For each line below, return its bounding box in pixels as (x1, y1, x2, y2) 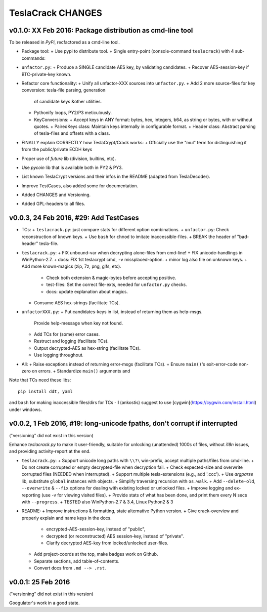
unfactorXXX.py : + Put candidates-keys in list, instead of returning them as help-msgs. (21, 309, 203, 315)
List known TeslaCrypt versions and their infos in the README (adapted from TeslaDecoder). (21, 173, 210, 180)
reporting (21, 492, 41, 498)
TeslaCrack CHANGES (9, 7, 102, 18)
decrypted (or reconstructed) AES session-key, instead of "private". (46, 533, 184, 539)
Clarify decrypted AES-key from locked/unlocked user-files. (46, 540, 169, 546)
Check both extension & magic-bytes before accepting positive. (46, 275, 177, 281)
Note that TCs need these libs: (9, 377, 71, 383)
